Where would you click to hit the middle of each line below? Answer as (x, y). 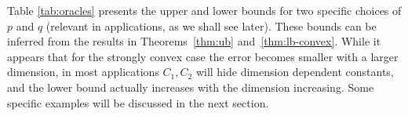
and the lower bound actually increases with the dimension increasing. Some (191, 87)
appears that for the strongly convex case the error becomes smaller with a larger (203, 56)
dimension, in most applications (83, 72)
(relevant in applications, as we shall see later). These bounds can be (211, 25)
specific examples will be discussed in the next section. (138, 102)
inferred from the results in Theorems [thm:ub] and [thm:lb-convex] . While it (194, 41)
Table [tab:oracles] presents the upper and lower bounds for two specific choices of (204, 10)
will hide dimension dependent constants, (295, 72)
